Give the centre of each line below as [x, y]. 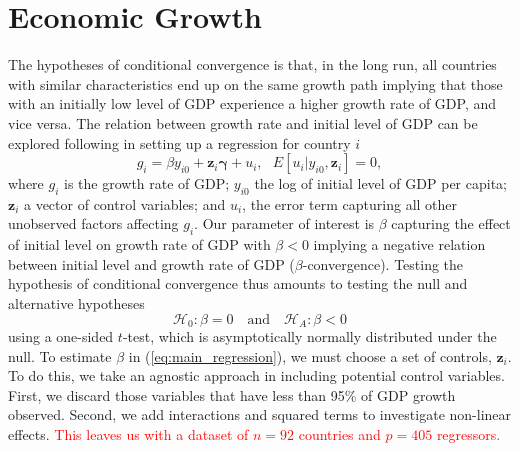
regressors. [468, 434]
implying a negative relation [399, 244]
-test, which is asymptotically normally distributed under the [309, 336]
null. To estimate [60, 355]
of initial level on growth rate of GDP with [139, 244]
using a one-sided [61, 336]
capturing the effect [451, 223]
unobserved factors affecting [93, 223]
